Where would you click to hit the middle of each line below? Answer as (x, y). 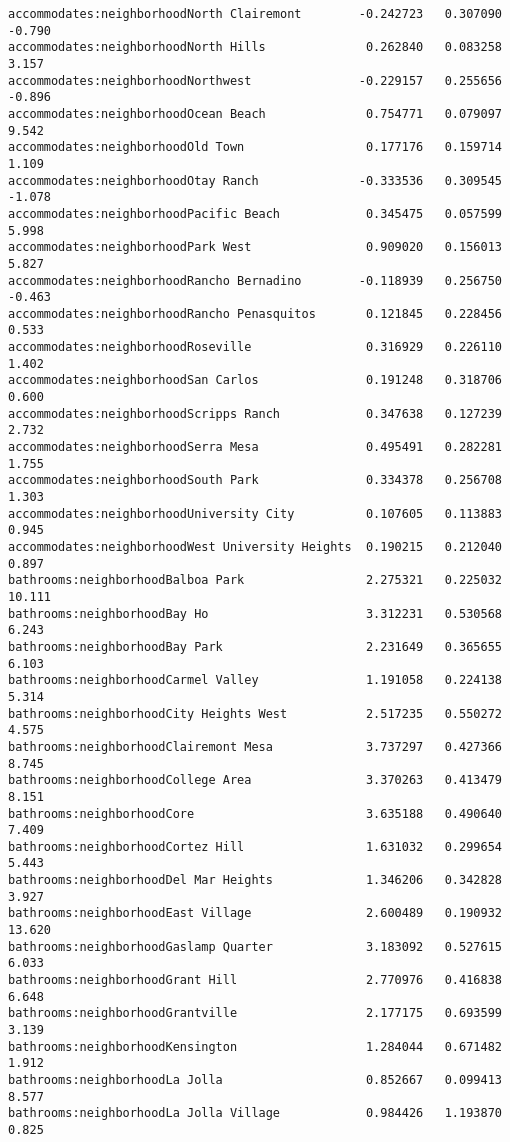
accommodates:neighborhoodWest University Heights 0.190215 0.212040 (255, 547)
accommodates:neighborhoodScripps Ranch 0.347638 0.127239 (255, 413)
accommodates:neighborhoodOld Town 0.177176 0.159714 (255, 147)
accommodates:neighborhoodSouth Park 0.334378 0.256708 (255, 480)
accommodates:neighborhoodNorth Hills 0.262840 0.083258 (255, 47)
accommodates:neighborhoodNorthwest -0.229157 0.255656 (255, 80)
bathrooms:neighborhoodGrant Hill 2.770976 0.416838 (255, 980)
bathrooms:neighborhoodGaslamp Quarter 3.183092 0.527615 (255, 946)
